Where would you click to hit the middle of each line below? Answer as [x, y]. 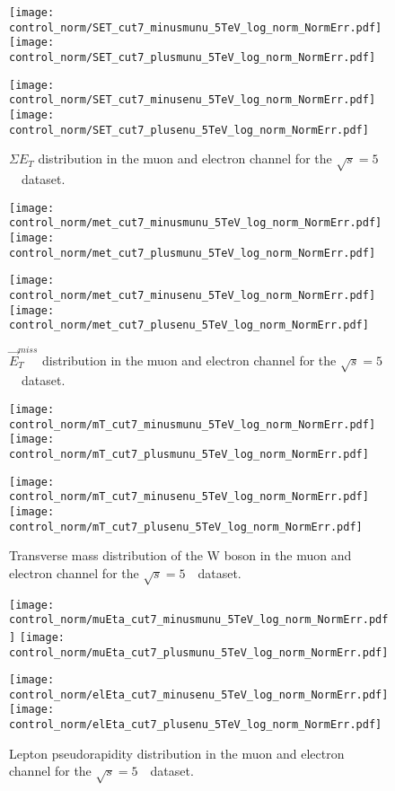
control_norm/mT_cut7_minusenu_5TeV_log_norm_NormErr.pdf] [189, 497]
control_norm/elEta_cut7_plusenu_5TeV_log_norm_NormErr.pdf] [196, 725]
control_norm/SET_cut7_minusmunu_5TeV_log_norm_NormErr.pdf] [196, 27]
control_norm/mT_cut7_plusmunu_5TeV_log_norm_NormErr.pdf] [189, 454]
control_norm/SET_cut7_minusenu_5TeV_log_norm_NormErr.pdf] [193, 100]
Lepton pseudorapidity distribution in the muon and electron [177, 753]
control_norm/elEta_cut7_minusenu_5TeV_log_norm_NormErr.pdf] [199, 694]
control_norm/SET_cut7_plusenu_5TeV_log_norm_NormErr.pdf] [189, 130]
